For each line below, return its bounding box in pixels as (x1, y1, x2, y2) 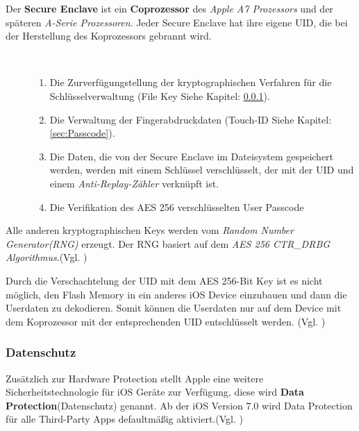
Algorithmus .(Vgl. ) (6, 250, 87, 264)
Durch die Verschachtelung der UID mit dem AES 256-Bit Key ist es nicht (6, 273, 323, 287)
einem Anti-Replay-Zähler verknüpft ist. (49, 176, 219, 190)
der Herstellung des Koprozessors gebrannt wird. (6, 28, 212, 43)
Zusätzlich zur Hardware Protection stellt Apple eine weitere (6, 371, 264, 385)
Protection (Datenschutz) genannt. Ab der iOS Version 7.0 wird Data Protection (6, 398, 353, 412)
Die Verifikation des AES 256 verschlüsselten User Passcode (49, 199, 304, 214)
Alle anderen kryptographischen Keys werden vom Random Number (6, 223, 294, 237)
